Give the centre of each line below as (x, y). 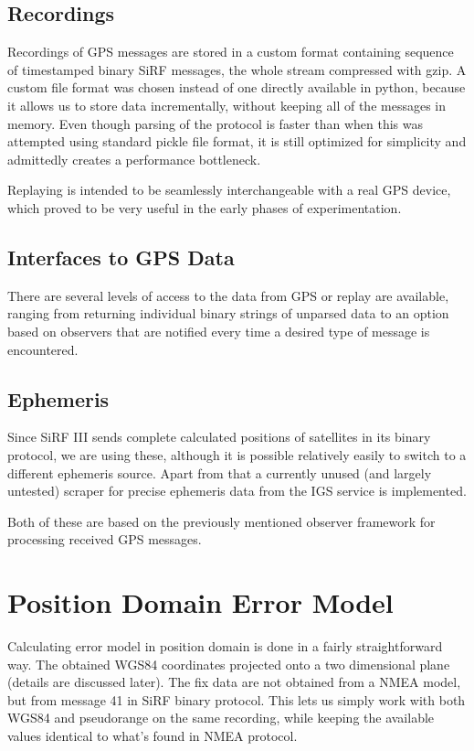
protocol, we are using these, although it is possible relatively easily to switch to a (237, 454)
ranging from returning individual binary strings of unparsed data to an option (228, 313)
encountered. (43, 349)
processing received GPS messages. (105, 539)
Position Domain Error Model (200, 602)
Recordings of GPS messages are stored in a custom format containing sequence (231, 52)
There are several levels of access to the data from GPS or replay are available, (228, 295)
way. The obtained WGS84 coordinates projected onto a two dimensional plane (229, 664)
